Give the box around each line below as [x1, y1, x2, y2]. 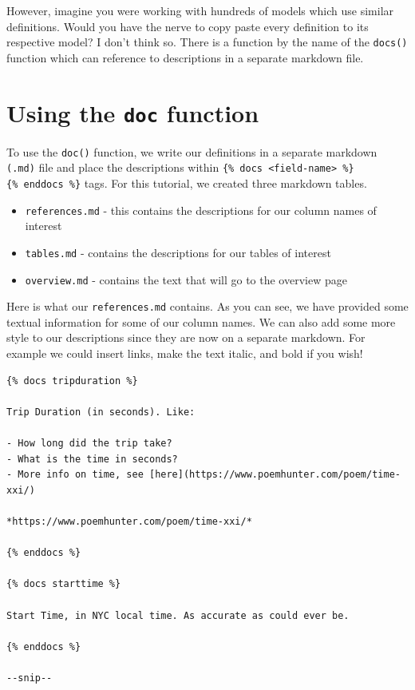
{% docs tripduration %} [6, 375, 138, 387]
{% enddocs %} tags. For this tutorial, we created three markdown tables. [6, 175, 367, 191]
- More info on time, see [6, 469, 144, 481]
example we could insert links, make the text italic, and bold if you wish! [6, 345, 363, 362]
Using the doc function [6, 96, 259, 129]
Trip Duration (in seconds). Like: [6, 406, 196, 418]
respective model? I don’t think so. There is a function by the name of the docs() [6, 34, 408, 50]
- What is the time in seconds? [6, 453, 178, 465]
